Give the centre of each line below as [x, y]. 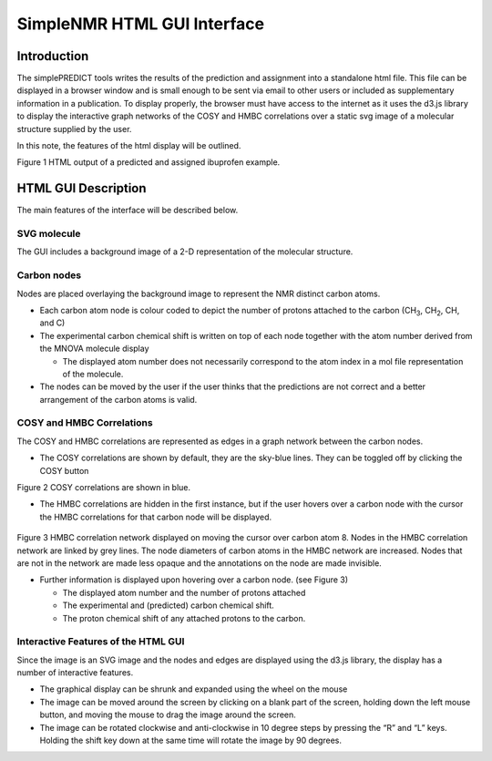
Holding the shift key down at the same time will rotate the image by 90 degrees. [190, 740]
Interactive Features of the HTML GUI [101, 642]
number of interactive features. [75, 673]
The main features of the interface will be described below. [128, 211]
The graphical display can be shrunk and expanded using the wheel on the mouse [194, 689]
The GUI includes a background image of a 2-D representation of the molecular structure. [185, 252]
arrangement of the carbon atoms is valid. [118, 399]
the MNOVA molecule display [94, 349]
